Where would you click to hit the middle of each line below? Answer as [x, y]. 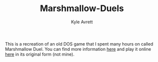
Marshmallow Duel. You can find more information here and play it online [78, 49]
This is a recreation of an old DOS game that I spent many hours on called [79, 44]
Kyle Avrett [82, 22]
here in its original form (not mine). [40, 54]
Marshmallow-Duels [82, 8]
